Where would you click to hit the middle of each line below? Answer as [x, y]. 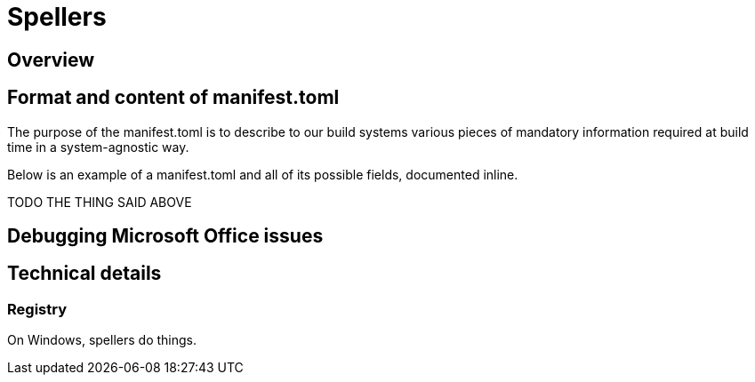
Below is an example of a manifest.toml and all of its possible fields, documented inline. [263, 174]
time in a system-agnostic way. [98, 147]
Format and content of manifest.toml [173, 98]
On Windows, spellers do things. [102, 340]
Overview [51, 60]
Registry [37, 309]
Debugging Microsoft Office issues [165, 236]
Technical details [84, 274]
